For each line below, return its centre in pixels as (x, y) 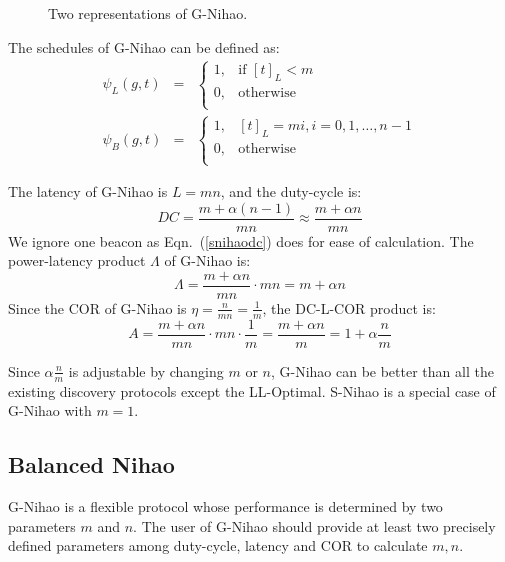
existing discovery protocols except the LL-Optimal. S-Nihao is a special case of (252, 390)
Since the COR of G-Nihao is (97, 307)
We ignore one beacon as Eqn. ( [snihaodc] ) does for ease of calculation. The (241, 240)
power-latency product (77, 260)
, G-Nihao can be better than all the (382, 370)
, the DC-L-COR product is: (349, 307)
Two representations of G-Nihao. (148, 13)
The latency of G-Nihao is (88, 191)
